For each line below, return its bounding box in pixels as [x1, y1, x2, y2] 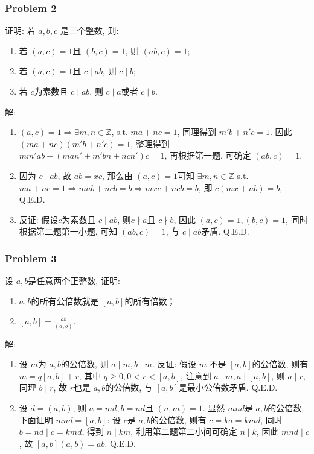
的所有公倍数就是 [31, 294, 99, 307]
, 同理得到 [177, 125, 217, 138]
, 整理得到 [130, 137, 170, 150]
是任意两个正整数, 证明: [28, 274, 120, 287]
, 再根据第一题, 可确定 [164, 149, 251, 162]
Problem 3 [5, 250, 57, 265]
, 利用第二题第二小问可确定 [130, 425, 237, 438]
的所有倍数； [124, 294, 176, 307]
